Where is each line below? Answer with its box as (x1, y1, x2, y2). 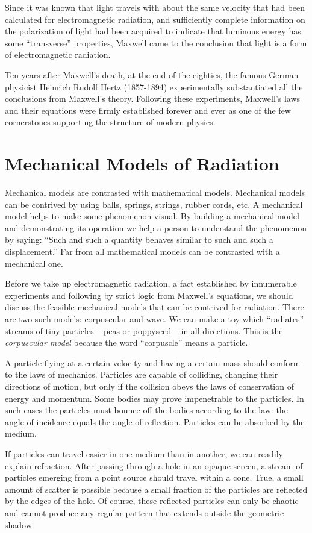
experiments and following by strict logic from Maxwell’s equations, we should (5, 288, 293, 301)
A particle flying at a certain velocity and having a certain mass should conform (5, 356, 301, 369)
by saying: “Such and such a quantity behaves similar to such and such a (5, 233, 273, 246)
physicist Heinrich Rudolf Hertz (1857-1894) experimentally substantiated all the (5, 80, 303, 93)
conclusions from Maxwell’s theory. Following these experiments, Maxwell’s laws (5, 92, 301, 105)
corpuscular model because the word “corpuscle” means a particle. (5, 336, 248, 349)
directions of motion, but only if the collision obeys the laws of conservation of (5, 379, 294, 392)
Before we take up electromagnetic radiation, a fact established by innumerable (5, 277, 297, 290)
